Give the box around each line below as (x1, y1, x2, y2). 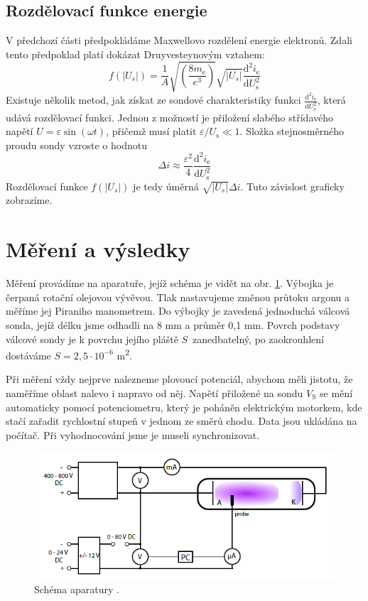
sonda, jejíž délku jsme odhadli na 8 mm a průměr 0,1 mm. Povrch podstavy (6, 317, 340, 332)
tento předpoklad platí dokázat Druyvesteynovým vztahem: (6, 46, 265, 61)
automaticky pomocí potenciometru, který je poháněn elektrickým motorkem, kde (6, 399, 362, 414)
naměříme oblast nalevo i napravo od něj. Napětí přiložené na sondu (6, 385, 303, 400)
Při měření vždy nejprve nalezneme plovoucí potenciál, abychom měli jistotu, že (6, 372, 353, 386)
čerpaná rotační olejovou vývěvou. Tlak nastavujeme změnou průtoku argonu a (6, 289, 350, 304)
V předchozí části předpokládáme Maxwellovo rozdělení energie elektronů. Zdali (6, 33, 352, 48)
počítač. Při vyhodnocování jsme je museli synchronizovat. (6, 427, 260, 442)
